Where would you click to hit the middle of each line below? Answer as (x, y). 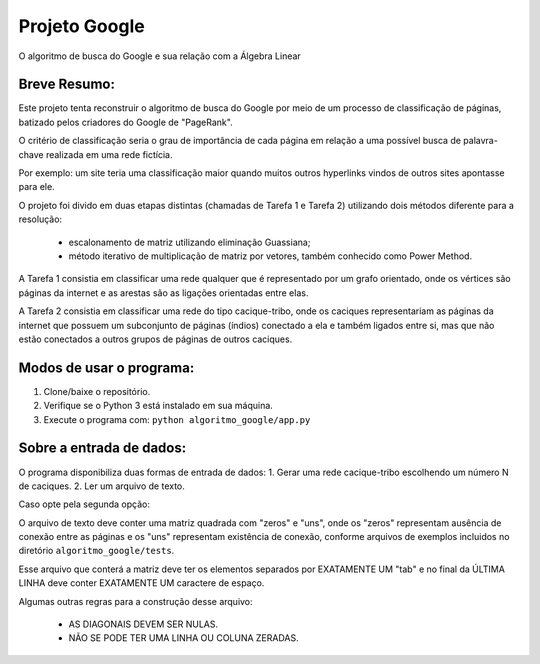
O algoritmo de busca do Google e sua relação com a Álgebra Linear (160, 56)
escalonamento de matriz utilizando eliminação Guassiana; (189, 242)
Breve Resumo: (66, 84)
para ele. (36, 187)
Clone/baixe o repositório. (97, 391)
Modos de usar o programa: (106, 367)
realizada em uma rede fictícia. (109, 154)
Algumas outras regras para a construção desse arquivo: (136, 601)
